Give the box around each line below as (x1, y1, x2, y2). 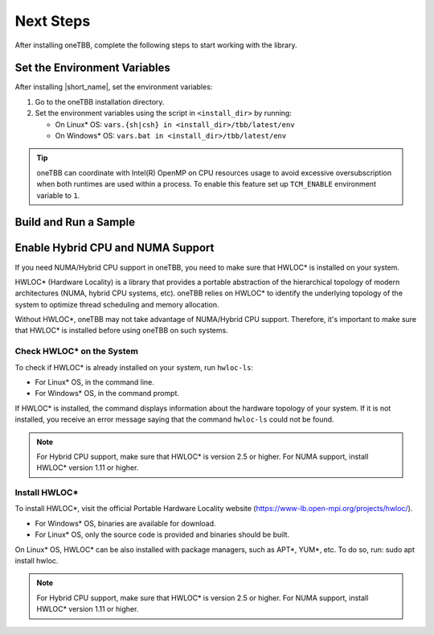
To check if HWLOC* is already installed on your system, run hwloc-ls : (14, 362, 253, 372)
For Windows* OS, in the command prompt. (35, 389, 180, 398)
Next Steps (14, 12, 91, 30)
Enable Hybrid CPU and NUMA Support (14, 241, 215, 255)
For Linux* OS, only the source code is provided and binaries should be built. (35, 530, 289, 539)
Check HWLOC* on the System (14, 346, 138, 357)
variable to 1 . (36, 190, 80, 200)
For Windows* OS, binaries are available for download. (35, 518, 216, 528)
